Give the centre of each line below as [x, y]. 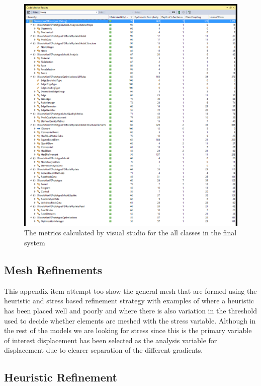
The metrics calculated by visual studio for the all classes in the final [130, 233]
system [35, 243]
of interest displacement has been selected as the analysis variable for [111, 340]
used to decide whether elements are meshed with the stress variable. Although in [130, 320]
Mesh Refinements [53, 270]
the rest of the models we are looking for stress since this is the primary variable [128, 330]
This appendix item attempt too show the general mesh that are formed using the [130, 291]
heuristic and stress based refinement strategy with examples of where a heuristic [129, 301]
